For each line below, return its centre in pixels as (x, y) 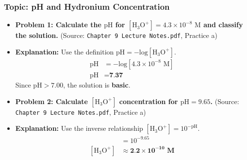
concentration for (148, 101)
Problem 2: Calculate (51, 101)
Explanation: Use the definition (65, 51)
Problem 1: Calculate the (58, 25)
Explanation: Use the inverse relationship (79, 128)
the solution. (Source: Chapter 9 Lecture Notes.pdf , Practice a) (116, 35)
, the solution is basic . (97, 84)
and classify (223, 25)
